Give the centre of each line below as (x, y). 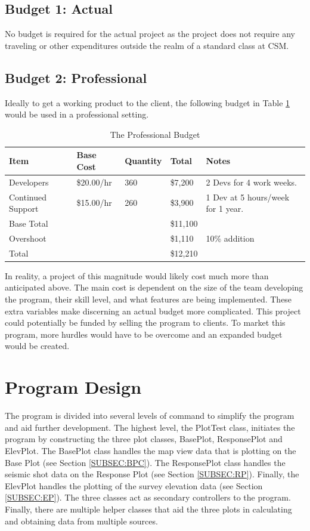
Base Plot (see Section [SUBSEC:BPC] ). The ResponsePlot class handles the (145, 462)
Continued (28, 197)
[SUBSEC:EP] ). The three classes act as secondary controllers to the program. (148, 497)
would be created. (37, 346)
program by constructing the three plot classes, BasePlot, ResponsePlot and (144, 439)
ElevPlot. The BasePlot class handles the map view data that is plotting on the (151, 450)
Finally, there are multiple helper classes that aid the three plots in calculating (148, 509)
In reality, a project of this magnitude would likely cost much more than (137, 275)
